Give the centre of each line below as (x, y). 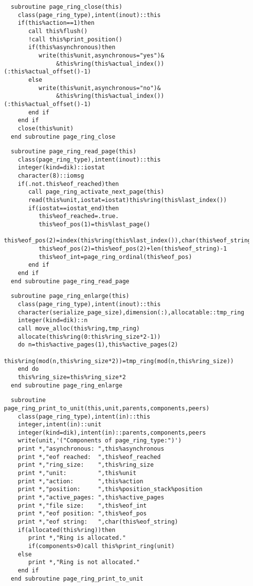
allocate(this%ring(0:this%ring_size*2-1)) (89, 337)
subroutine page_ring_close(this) (67, 7)
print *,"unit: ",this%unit (77, 473)
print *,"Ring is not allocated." (84, 562)
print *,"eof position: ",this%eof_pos (82, 514)
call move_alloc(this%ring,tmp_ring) (79, 328)
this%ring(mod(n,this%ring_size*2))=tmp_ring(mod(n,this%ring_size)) (119, 361)
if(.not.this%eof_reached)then (68, 184)
